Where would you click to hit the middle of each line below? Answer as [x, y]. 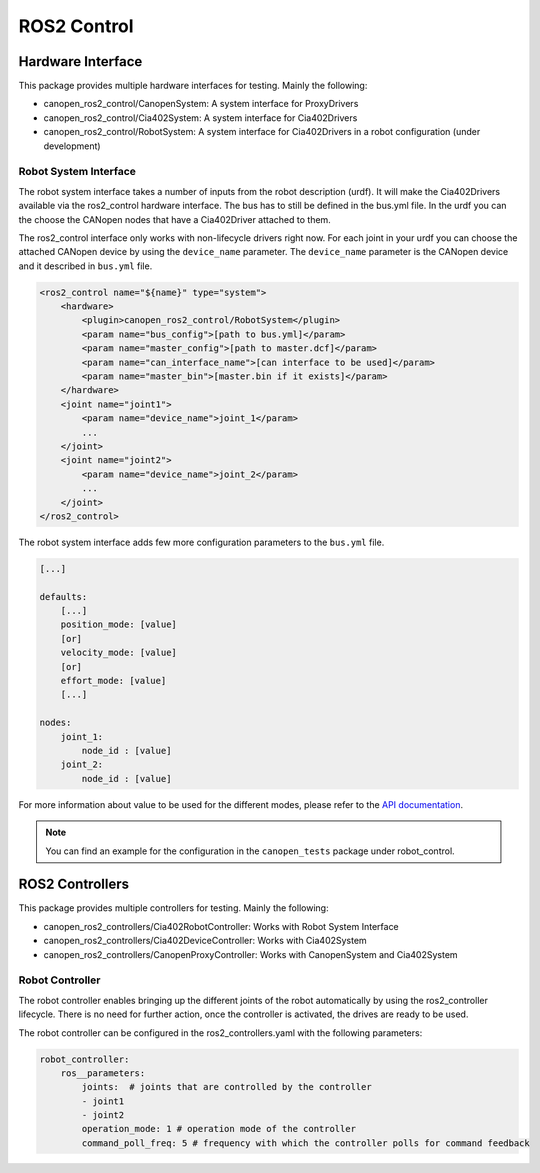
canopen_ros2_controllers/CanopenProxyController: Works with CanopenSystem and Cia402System [251, 954]
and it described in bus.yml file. [85, 266]
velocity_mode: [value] [118, 653]
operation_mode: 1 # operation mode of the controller [219, 1129]
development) [72, 146]
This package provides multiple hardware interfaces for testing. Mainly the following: [193, 86]
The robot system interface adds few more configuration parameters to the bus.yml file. [201, 542]
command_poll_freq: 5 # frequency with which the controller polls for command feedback [305, 1143]
